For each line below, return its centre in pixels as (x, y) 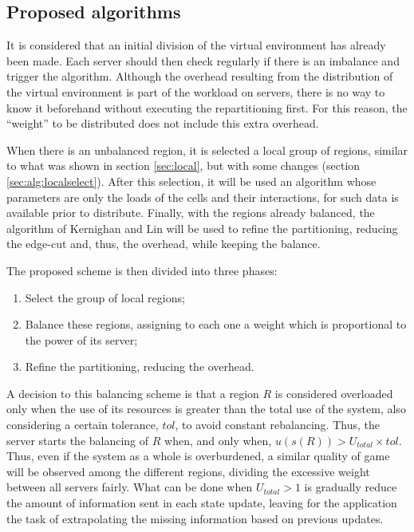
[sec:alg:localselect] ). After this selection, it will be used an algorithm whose (191, 181)
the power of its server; (81, 339)
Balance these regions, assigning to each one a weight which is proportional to (216, 324)
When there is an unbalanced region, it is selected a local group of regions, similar (207, 150)
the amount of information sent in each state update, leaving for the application (202, 503)
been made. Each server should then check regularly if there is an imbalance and (203, 60)
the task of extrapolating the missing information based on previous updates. (195, 518)
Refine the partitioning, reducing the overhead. (140, 366)
